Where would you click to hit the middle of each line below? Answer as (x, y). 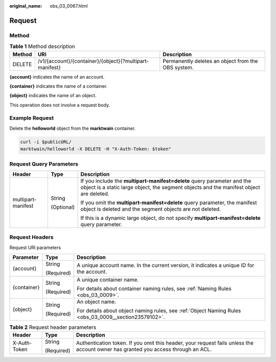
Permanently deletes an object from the (210, 61)
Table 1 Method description (42, 47)
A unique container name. (108, 280)
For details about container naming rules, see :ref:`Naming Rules (154, 289)
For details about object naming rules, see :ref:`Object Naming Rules (159, 311)
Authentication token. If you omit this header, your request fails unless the (165, 343)
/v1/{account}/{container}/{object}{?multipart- (93, 61)
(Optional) (63, 207)
